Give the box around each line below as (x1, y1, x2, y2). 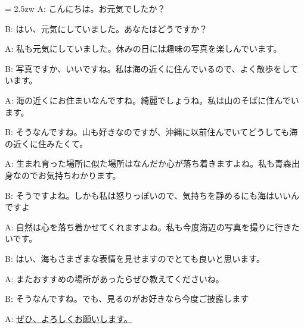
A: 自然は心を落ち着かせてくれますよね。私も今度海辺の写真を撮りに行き (5, 220, 291, 233)
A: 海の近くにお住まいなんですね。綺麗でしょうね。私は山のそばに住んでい (5, 93, 299, 106)
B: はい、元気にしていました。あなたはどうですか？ (5, 22, 208, 35)
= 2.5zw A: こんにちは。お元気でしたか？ (5, 2, 166, 14)
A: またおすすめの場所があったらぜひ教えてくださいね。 (5, 272, 224, 285)
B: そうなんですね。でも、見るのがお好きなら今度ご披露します (5, 292, 249, 305)
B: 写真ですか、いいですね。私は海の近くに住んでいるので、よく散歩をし (5, 62, 290, 74)
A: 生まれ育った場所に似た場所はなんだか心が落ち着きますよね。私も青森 (5, 157, 292, 170)
